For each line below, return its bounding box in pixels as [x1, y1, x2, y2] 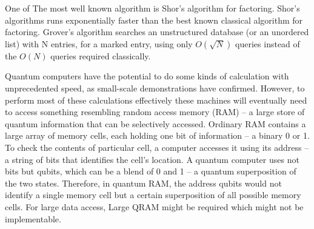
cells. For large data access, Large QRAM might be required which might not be [5, 200, 304, 213]
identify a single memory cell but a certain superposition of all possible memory [5, 188, 301, 201]
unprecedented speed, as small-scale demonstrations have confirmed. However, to [5, 81, 305, 94]
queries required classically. [50, 49, 151, 62]
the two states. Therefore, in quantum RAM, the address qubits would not [5, 176, 282, 189]
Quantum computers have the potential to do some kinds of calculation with [5, 70, 289, 82]
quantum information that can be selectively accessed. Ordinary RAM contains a [5, 117, 306, 130]
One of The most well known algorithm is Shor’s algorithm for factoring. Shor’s [5, 2, 300, 14]
